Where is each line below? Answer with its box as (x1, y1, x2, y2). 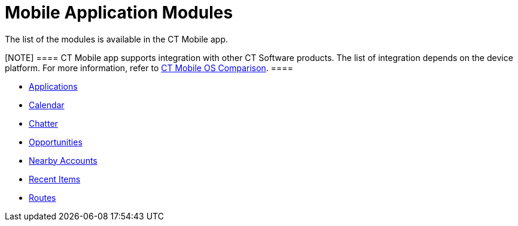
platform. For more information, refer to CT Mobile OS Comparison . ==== (5, 62, 293, 73)
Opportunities (29, 136, 83, 147)
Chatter (29, 118, 58, 129)
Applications (29, 81, 78, 91)
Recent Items (29, 173, 81, 184)
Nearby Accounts (29, 155, 97, 166)
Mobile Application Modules (5, 2, 233, 23)
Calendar (29, 99, 65, 110)
